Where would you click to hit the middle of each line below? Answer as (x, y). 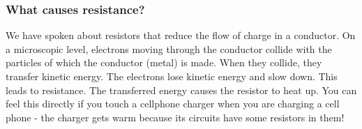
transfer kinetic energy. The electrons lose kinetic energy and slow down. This (172, 76)
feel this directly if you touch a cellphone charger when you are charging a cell (173, 104)
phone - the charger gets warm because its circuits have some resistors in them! (175, 117)
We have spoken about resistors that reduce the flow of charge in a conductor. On (181, 35)
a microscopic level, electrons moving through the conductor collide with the (169, 48)
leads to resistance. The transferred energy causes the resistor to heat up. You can (181, 90)
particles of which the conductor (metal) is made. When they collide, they (164, 62)
